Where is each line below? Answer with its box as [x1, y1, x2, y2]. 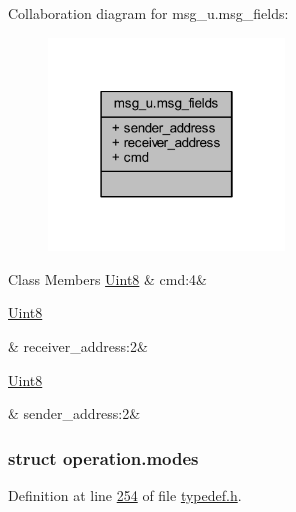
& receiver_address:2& [8, 336, 148, 357]
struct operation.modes [8, 445, 199, 470]
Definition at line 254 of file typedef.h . [8, 485, 242, 506]
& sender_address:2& [8, 403, 141, 424]
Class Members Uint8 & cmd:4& [8, 268, 207, 289]
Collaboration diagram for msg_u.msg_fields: [8, 3, 289, 23]
